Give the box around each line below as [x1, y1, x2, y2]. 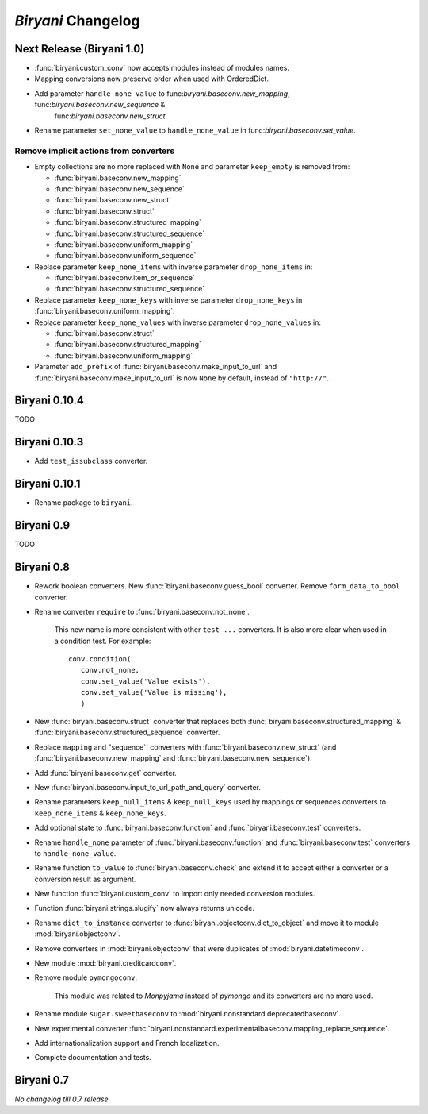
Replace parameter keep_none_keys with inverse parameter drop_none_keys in [34, 295, 303, 305]
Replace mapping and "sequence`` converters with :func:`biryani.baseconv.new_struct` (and [34, 742, 337, 752]
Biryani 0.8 [14, 561, 71, 574]
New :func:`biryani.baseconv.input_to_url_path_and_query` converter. [34, 782, 262, 792]
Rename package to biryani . [34, 498, 134, 507]
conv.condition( [68, 655, 132, 664]
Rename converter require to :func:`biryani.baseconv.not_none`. [34, 607, 250, 616]
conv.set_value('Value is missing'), [80, 688, 227, 697]
